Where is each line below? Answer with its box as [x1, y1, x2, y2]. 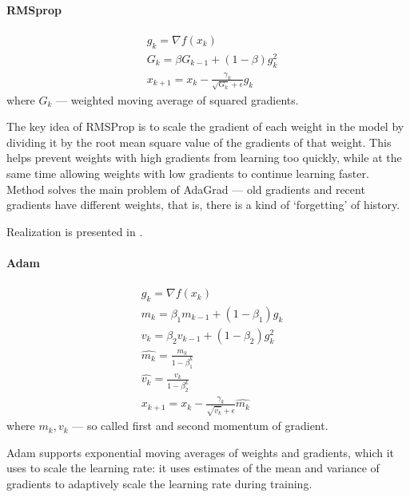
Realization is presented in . [6, 223, 143, 239]
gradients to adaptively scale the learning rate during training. [6, 475, 312, 491]
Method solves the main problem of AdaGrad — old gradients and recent [6, 180, 365, 197]
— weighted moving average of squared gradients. [56, 91, 299, 108]
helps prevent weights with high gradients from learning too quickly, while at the [6, 149, 402, 166]
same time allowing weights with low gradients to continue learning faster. [6, 164, 369, 181]
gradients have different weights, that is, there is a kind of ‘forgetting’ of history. [6, 196, 400, 213]
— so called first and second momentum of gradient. [72, 417, 328, 434]
